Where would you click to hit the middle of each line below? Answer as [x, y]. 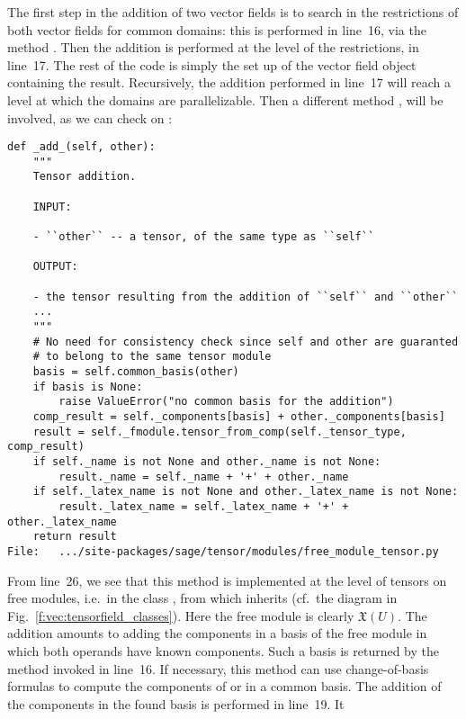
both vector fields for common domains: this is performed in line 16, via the [217, 29]
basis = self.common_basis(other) [136, 372]
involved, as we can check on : [90, 117]
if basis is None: [88, 386]
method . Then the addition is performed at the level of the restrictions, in [213, 47]
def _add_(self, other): [81, 147]
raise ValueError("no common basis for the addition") [226, 402]
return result [75, 537]
